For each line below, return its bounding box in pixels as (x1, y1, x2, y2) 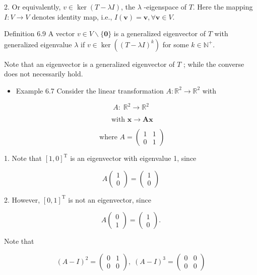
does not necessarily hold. (4, 68, 83, 79)
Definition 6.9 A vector (4, 28, 75, 39)
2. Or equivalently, (4, 2, 61, 12)
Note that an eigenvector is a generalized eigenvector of (4, 58, 175, 69)
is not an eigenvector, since (68, 194, 151, 205)
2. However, (4, 194, 40, 205)
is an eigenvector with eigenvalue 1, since (70, 153, 197, 163)
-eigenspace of (144, 2, 186, 12)
